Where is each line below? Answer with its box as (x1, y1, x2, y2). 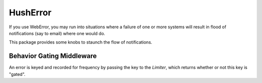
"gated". (9, 71, 26, 77)
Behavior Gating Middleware (9, 52, 97, 60)
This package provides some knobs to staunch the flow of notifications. (9, 39, 152, 45)
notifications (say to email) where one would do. (9, 30, 105, 36)
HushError (9, 7, 52, 18)
